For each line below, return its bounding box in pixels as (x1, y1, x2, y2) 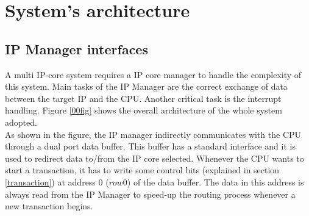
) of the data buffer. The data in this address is (127, 175, 304, 188)
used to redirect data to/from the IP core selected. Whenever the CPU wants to (5, 151, 304, 164)
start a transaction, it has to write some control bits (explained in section (5, 164, 280, 176)
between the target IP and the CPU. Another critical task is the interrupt (5, 92, 282, 104)
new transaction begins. (5, 200, 93, 212)
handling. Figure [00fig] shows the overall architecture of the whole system (5, 104, 282, 117)
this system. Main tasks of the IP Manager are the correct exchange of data (5, 80, 288, 93)
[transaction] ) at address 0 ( (5, 175, 109, 188)
